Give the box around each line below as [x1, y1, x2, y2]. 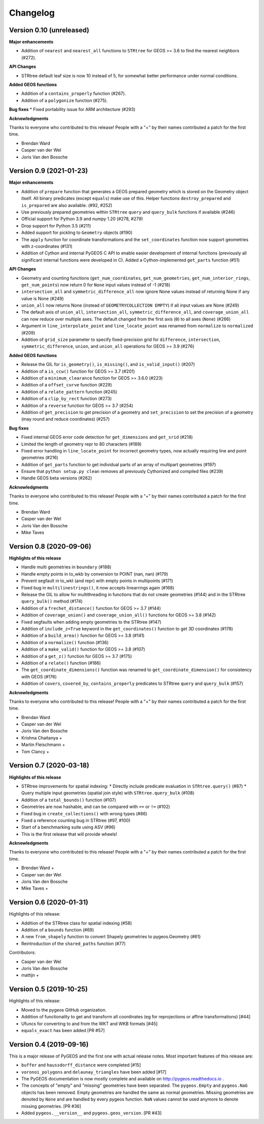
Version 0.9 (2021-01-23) [9, 167, 88, 175]
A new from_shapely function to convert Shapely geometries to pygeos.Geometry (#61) [21, 934, 201, 940]
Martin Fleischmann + [21, 742, 66, 748]
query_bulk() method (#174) [21, 598, 83, 604]
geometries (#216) [21, 455, 59, 461]
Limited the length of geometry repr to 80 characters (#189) [21, 441, 142, 447]
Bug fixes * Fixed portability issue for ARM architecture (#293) [9, 107, 135, 112]
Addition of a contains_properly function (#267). [21, 90, 126, 96]
